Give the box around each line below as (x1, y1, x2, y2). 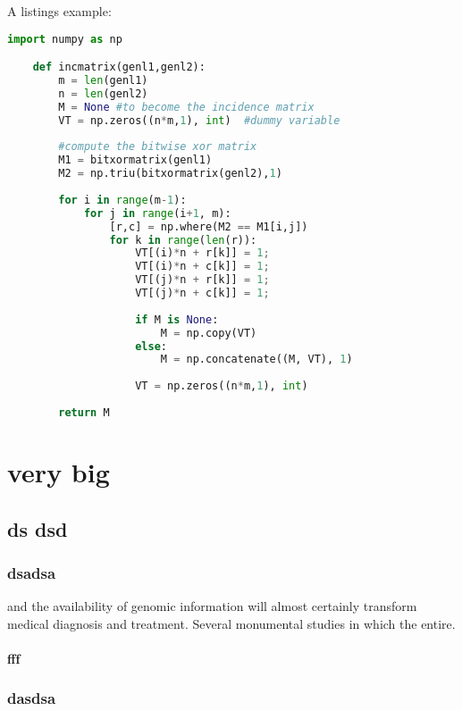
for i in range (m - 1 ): (58, 193, 187, 206)
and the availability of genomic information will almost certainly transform (7, 597, 417, 615)
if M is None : (135, 313, 219, 326)
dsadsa (7, 561, 56, 583)
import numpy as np (7, 32, 122, 46)
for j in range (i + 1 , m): (83, 206, 231, 220)
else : (135, 339, 167, 353)
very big (7, 453, 110, 489)
